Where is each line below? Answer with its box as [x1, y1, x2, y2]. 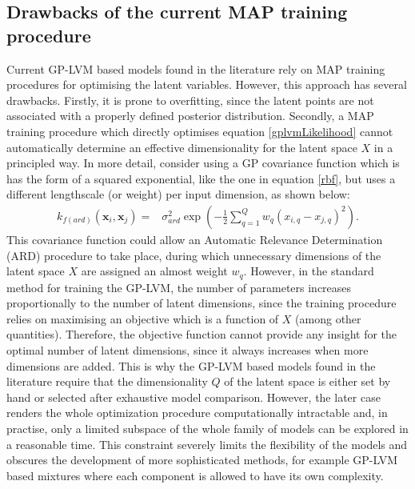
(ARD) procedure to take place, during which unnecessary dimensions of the [6, 247, 381, 263]
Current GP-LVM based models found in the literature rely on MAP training [6, 60, 385, 77]
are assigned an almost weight [81, 263, 228, 279]
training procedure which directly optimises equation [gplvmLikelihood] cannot [6, 122, 393, 139]
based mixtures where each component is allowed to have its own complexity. [6, 467, 384, 483]
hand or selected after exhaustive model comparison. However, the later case [6, 388, 381, 405]
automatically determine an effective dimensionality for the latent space [6, 138, 357, 155]
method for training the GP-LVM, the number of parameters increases [6, 279, 352, 295]
